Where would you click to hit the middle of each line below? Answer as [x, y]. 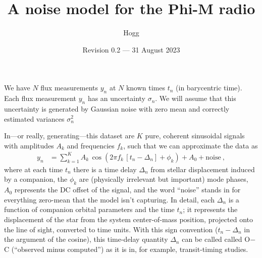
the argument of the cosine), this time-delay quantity [86, 239]
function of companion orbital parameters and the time [89, 209]
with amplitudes [29, 145]
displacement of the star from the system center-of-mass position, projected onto [128, 219]
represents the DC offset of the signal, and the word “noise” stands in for [127, 190]
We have [17, 88]
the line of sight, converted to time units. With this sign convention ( [111, 229]
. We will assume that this [196, 98]
